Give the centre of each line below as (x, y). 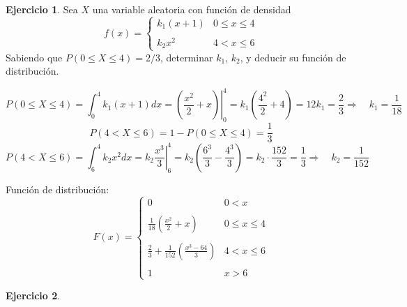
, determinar (187, 57)
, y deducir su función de (293, 57)
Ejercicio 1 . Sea (42, 9)
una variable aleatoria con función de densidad (192, 9)
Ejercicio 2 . (33, 295)
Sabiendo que (34, 57)
